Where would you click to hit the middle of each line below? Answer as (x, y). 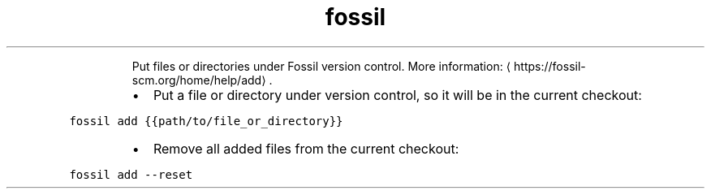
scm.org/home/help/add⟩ (199, 80)
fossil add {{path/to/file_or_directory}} (206, 121)
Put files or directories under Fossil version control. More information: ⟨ (321, 66)
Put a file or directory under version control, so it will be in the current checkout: (397, 95)
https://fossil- (550, 66)
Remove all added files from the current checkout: (306, 148)
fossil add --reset (131, 174)
